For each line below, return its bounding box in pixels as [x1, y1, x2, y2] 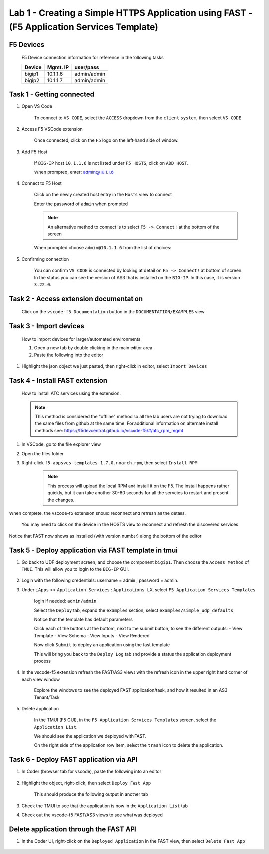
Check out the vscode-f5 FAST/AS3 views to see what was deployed [21, 812, 163, 818]
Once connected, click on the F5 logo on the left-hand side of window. [34, 137, 179, 143]
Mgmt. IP [47, 64, 69, 71]
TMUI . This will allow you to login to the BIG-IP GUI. [21, 566, 129, 572]
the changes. [47, 497, 75, 503]
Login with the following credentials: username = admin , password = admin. [21, 577, 179, 583]
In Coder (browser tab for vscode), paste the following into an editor [21, 768, 162, 775]
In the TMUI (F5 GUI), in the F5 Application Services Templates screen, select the [34, 717, 217, 723]
